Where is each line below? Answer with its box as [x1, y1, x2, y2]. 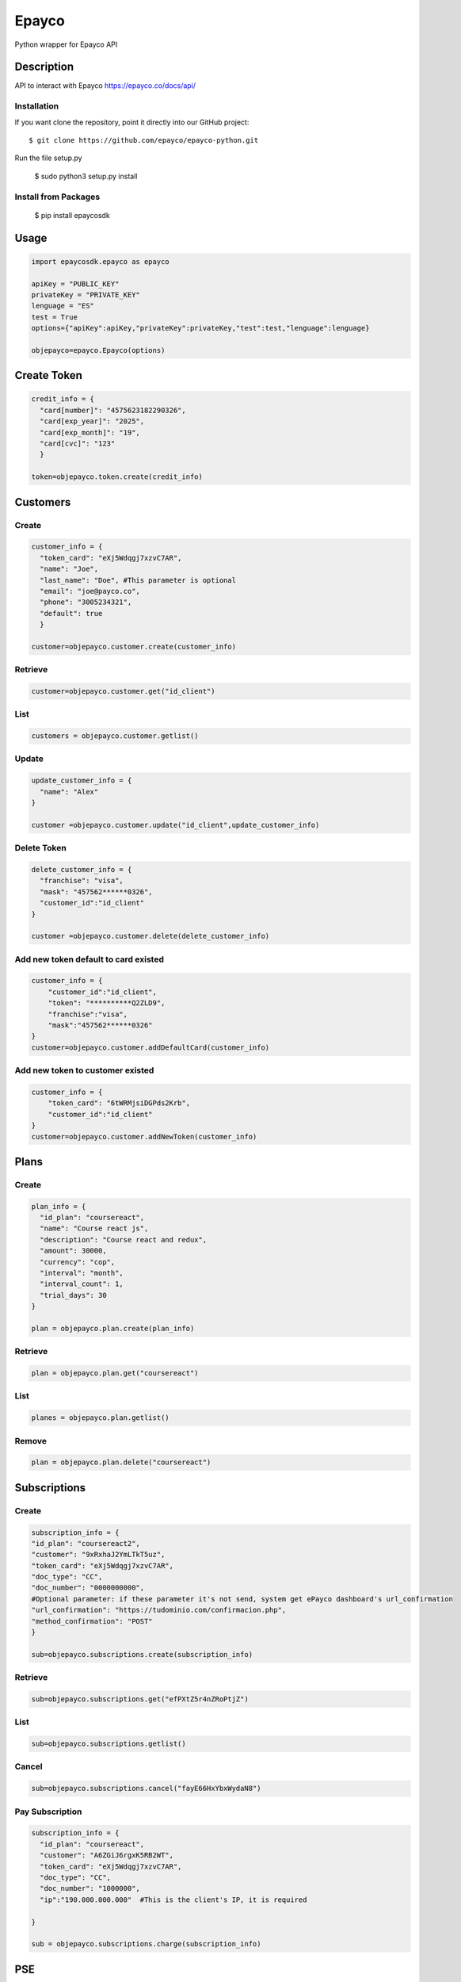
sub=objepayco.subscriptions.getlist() [31, 1739, 186, 1748]
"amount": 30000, [40, 1246, 107, 1256]
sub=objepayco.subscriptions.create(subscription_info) [31, 1650, 253, 1659]
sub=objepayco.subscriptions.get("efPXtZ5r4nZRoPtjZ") [31, 1694, 249, 1704]
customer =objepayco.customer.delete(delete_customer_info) [31, 932, 270, 941]
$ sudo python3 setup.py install [34, 171, 138, 181]
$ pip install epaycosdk [34, 210, 110, 220]
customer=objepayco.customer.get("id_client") [31, 687, 215, 695]
